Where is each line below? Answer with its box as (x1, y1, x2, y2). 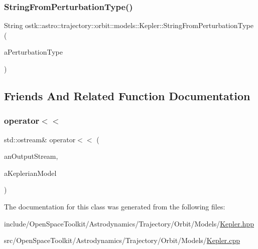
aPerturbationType (4, 47, 63, 57)
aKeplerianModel (4, 167, 57, 178)
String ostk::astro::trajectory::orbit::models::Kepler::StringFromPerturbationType (4, 20, 253, 31)
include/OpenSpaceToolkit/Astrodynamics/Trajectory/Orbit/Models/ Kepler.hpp (4, 218, 254, 228)
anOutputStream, (4, 151, 58, 161)
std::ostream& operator (4, 134, 76, 144)
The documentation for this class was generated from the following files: (4, 201, 225, 211)
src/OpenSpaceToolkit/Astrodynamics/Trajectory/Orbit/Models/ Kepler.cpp (4, 235, 240, 245)
